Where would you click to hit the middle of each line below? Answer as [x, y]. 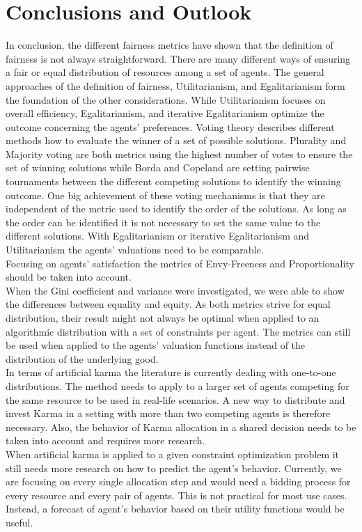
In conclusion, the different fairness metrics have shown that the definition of [170, 45]
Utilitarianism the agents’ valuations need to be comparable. [135, 250]
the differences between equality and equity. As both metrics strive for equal [168, 304]
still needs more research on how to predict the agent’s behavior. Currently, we [174, 468]
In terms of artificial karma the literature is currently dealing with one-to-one [171, 372]
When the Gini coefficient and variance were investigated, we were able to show [175, 290]
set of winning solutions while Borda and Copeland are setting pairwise [158, 167]
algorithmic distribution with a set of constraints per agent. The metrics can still [178, 331]
